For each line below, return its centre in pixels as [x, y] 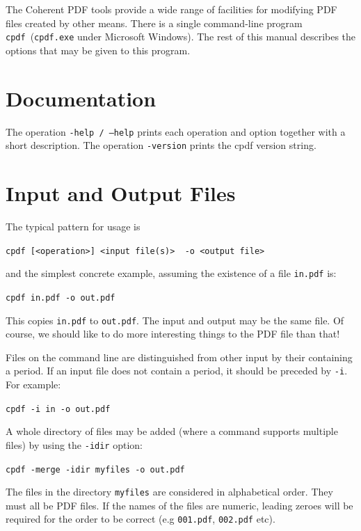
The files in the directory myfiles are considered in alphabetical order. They [169, 492]
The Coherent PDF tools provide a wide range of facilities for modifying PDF [171, 9]
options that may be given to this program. [98, 50]
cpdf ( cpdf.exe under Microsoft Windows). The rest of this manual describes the [181, 37]
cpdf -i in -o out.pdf [58, 409]
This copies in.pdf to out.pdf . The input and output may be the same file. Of [175, 320]
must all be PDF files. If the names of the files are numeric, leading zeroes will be [179, 505]
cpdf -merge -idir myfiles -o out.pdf [95, 469]
